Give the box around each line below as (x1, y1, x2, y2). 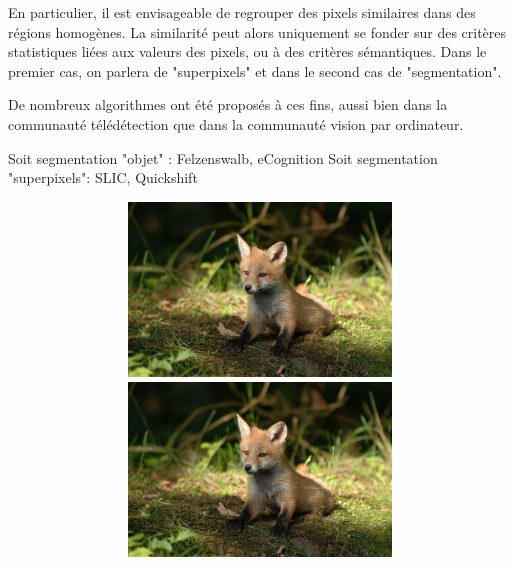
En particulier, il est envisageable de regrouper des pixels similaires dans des (8, 2, 476, 22)
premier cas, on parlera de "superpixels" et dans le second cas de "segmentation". (8, 60, 502, 81)
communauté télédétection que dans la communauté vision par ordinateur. (8, 113, 464, 134)
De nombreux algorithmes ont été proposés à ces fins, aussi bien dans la (8, 94, 448, 115)
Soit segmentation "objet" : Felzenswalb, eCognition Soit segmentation (8, 147, 438, 168)
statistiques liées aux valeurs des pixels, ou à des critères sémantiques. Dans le (8, 41, 487, 62)
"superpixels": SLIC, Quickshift (8, 167, 198, 188)
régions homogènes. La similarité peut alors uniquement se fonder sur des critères (8, 21, 507, 42)
